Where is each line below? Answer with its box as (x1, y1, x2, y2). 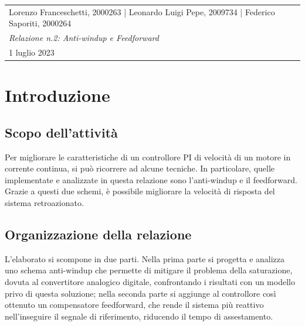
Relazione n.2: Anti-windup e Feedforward (9, 32, 159, 44)
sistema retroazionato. (5, 197, 84, 209)
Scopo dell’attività (5, 123, 118, 141)
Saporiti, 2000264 (9, 17, 72, 29)
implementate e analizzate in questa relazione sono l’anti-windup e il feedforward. (5, 173, 297, 186)
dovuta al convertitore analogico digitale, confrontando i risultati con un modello (5, 276, 295, 288)
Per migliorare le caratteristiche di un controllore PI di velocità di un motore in (5, 150, 291, 163)
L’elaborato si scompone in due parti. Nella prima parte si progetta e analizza (5, 252, 285, 265)
